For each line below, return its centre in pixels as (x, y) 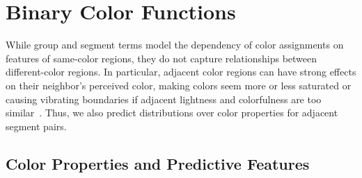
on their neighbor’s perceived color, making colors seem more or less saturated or (179, 85)
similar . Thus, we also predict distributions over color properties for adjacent (172, 113)
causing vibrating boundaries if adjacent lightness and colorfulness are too (164, 99)
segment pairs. (36, 126)
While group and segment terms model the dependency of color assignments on (175, 45)
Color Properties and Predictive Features (158, 163)
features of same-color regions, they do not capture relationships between (162, 58)
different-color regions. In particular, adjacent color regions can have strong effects (181, 72)
